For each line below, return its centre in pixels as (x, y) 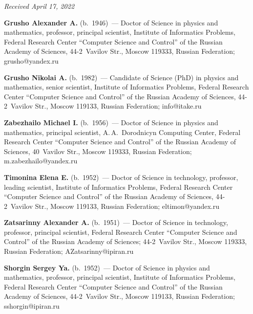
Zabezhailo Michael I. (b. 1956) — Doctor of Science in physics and (111, 122)
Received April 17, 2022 (39, 6)
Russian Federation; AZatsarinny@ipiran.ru (69, 251)
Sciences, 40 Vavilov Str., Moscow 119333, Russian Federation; (98, 151)
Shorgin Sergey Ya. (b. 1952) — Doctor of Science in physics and (107, 267)
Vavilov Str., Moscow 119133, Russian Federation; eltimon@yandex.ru (115, 206)
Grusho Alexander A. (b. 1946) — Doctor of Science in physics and (111, 22)
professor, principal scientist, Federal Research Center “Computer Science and (121, 232)
